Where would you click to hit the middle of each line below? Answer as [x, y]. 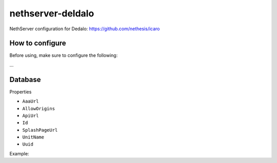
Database [25, 79]
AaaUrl [31, 101]
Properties [21, 92]
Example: [19, 153]
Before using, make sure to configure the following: [64, 55]
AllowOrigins [39, 108]
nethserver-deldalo [52, 13]
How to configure [38, 43]
